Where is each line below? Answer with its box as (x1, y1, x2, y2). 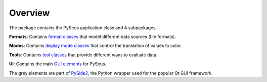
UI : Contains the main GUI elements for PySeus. (9, 61, 107, 67)
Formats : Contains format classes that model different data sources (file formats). (9, 34, 177, 40)
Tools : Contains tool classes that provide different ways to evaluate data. (9, 52, 158, 58)
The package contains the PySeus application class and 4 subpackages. (9, 25, 157, 31)
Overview (9, 7, 50, 18)
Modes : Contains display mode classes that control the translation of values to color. (9, 42, 182, 49)
